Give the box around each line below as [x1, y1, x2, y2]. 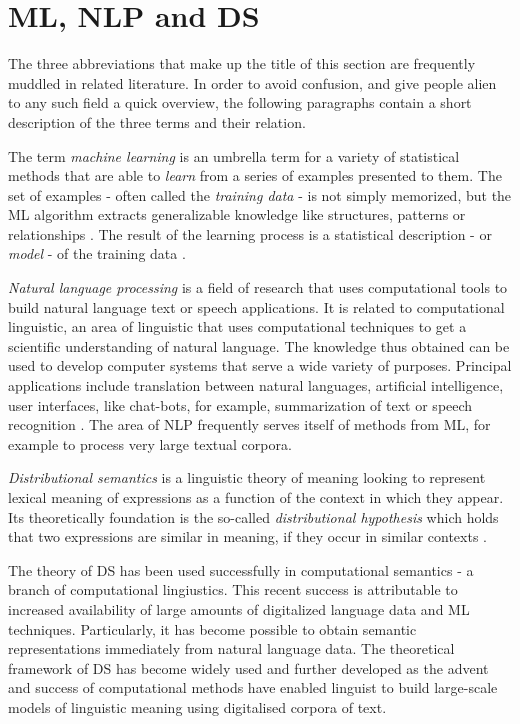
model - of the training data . [8, 243, 186, 264]
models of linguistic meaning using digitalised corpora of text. [8, 696, 387, 717]
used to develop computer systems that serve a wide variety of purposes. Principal [8, 355, 512, 376]
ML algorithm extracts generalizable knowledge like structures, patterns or [8, 204, 466, 225]
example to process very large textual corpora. [8, 433, 292, 454]
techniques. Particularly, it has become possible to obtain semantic [8, 618, 417, 639]
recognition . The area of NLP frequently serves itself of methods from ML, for [8, 414, 491, 435]
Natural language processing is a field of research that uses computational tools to [8, 277, 508, 298]
